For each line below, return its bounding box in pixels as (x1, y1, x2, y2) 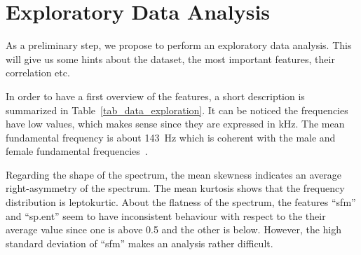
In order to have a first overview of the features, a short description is (6, 88, 305, 103)
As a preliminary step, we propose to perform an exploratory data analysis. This (6, 38, 352, 53)
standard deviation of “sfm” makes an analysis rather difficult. (6, 235, 273, 250)
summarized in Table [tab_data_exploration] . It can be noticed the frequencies (6, 102, 348, 117)
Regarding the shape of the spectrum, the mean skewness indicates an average (6, 167, 342, 181)
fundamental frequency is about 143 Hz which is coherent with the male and (6, 130, 336, 144)
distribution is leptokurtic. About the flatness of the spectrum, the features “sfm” (6, 195, 356, 209)
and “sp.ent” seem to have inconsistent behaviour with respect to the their (6, 208, 326, 223)
